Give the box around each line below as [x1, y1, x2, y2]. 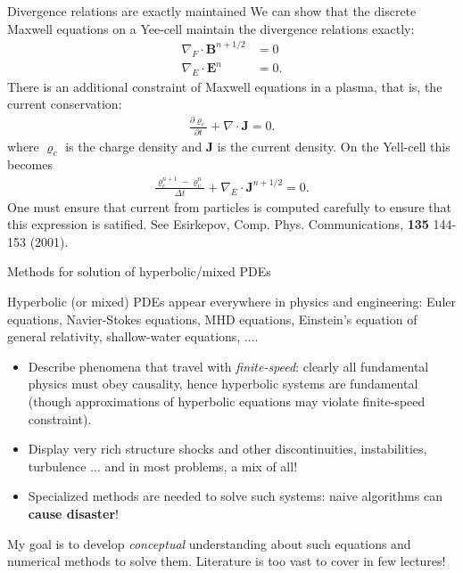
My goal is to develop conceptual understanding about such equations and [7, 534, 411, 553]
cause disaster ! [28, 504, 119, 523]
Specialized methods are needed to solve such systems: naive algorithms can [28, 487, 442, 505]
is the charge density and [65, 136, 203, 155]
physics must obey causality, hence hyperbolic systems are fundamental [28, 374, 418, 393]
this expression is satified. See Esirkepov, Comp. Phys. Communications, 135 [7, 215, 429, 233]
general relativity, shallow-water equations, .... [7, 327, 259, 346]
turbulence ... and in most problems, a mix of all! [28, 456, 298, 475]
